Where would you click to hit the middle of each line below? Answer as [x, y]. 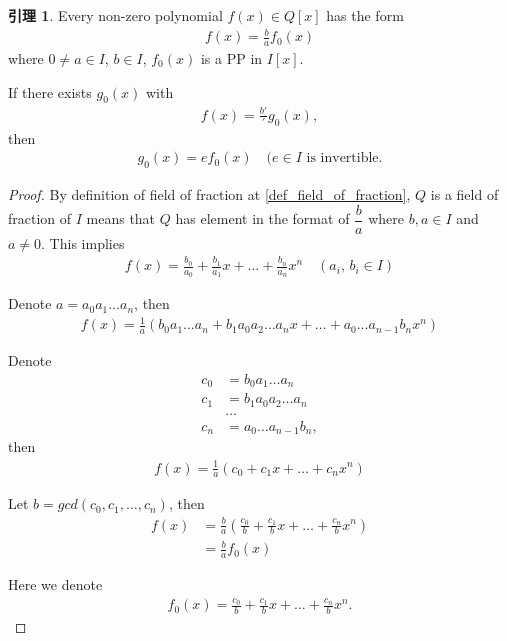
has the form [365, 15]
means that [121, 218]
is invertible [342, 158]
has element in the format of [262, 218]
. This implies [83, 242]
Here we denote [55, 583]
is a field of [464, 194]
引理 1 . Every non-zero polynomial [115, 15]
